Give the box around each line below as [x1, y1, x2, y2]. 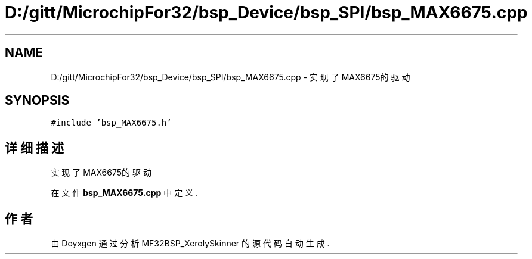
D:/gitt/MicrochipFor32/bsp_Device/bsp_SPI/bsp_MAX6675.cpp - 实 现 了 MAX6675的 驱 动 [51, 71, 410, 82]
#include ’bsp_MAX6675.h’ [51, 118, 172, 128]
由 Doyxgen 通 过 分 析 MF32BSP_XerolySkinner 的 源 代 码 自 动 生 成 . [51, 238, 330, 249]
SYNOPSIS [5, 93, 70, 108]
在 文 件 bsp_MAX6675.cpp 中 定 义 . [51, 188, 199, 198]
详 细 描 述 [5, 140, 64, 155]
